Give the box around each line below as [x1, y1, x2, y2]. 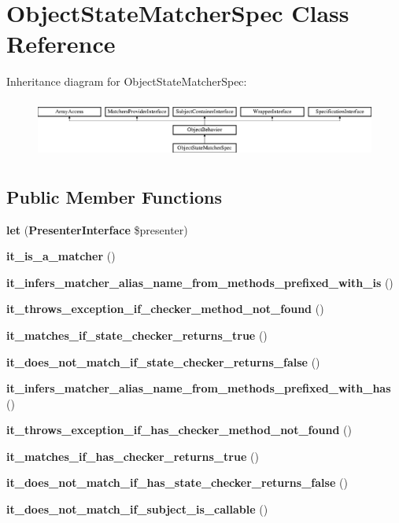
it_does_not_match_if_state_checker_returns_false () [6, 353, 320, 370]
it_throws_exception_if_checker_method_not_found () [6, 300, 324, 317]
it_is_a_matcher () [6, 248, 116, 264]
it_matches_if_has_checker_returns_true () [6, 447, 259, 464]
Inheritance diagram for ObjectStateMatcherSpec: [6, 73, 247, 90]
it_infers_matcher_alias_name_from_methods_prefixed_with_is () [6, 274, 393, 290]
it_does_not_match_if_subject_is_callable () [6, 501, 268, 517]
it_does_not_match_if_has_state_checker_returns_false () [6, 474, 348, 491]
